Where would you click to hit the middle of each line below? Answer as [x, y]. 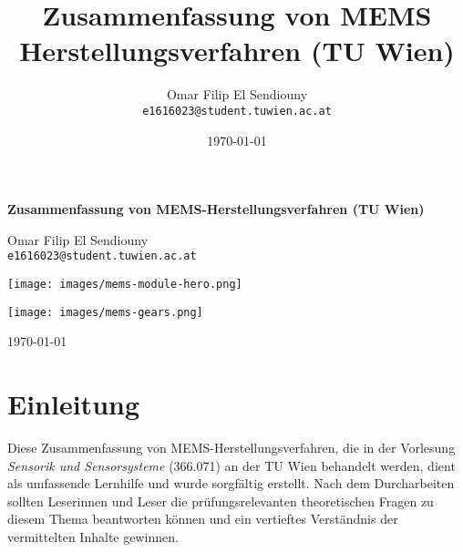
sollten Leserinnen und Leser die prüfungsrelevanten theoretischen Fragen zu [221, 501]
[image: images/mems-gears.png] [105, 312]
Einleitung [74, 404]
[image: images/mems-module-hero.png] [125, 284]
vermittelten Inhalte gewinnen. [93, 537]
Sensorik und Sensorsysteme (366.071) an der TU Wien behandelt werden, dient [231, 465]
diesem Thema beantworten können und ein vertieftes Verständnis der [203, 519]
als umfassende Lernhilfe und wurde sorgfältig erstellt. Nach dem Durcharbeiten [231, 483]
